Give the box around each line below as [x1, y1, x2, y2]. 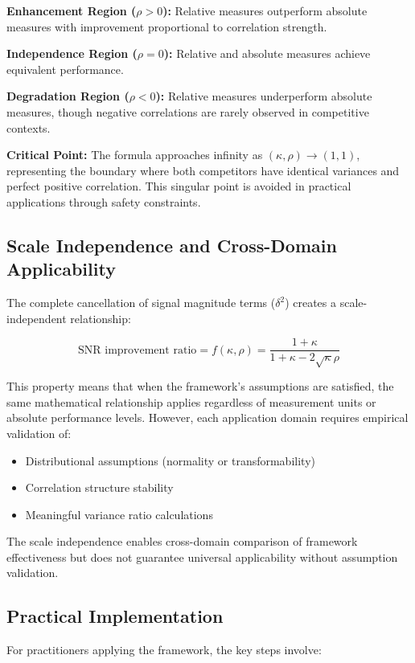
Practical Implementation [6, 604, 224, 628]
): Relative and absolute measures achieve [163, 45, 371, 62]
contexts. [6, 119, 51, 136]
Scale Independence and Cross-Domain [6, 232, 337, 257]
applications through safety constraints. [6, 193, 201, 210]
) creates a [285, 294, 337, 311]
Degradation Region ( [6, 88, 129, 104]
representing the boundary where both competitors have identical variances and [6, 162, 400, 178]
